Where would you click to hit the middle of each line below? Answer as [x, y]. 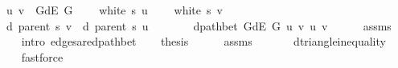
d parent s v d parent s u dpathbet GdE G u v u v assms [199, 25]
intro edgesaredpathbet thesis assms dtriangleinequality [203, 41]
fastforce [42, 56]
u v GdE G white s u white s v [114, 10]
